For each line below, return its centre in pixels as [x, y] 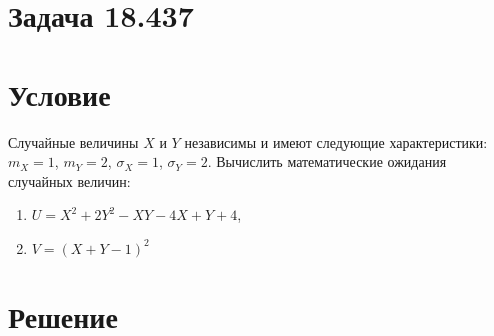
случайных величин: [69, 180]
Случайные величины [73, 141]
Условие [59, 93]
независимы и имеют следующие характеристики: [336, 141]
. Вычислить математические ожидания [327, 161]
